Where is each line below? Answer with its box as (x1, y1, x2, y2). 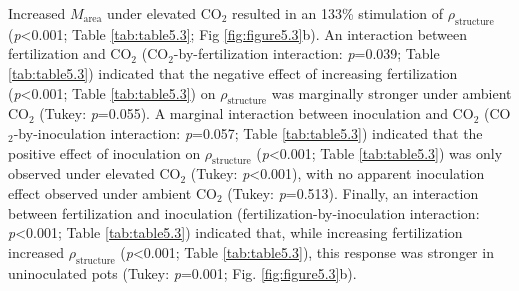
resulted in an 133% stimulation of (232, 3, 444, 23)
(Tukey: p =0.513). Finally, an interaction (227, 182, 479, 203)
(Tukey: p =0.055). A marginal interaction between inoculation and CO (39, 103, 474, 124)
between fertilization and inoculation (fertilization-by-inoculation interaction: (8, 202, 480, 223)
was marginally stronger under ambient (271, 82, 512, 103)
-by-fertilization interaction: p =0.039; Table (173, 43, 440, 64)
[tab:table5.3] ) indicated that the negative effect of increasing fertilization (8, 62, 458, 83)
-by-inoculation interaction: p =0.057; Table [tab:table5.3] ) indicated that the (13, 122, 483, 143)
